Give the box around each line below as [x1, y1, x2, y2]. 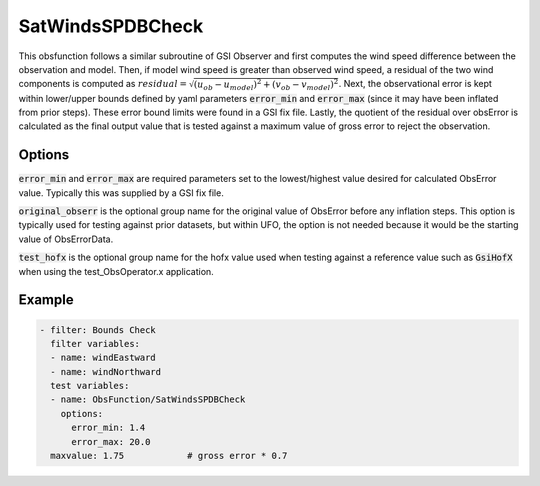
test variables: [50, 380, 130, 392]
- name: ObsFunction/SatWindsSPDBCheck [50, 394, 246, 405]
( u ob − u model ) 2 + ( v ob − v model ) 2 [193, 77, 339, 92]
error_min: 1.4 [71, 422, 146, 434]
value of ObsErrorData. [18, 233, 114, 245]
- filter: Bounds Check [39, 324, 157, 335]
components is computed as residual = [18, 78, 188, 90]
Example [18, 291, 74, 309]
